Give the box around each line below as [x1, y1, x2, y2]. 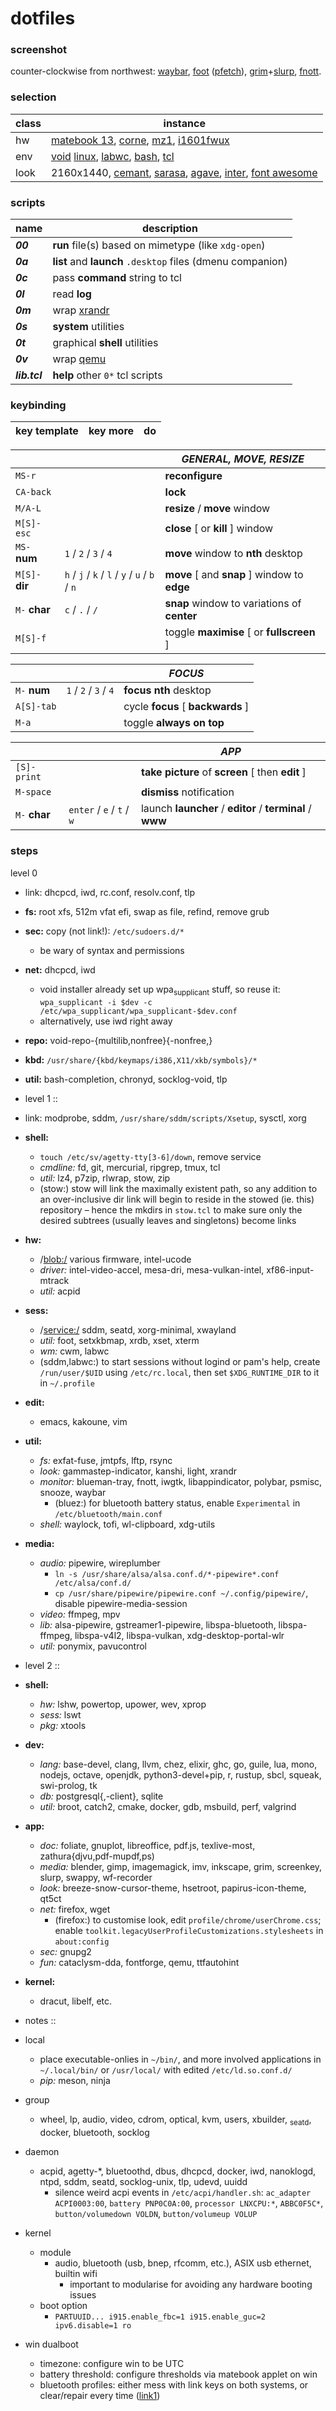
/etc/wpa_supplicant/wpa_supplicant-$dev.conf [39, 1007, 238, 1017]
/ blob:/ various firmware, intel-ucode [39, 1253, 192, 1266]
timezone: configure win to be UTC [39, 2358, 185, 2370]
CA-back [15, 487, 52, 498]
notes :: [24, 2015, 57, 2027]
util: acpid [39, 1285, 81, 1297]
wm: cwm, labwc [39, 1345, 110, 1357]
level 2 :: [24, 1660, 60, 1672]
